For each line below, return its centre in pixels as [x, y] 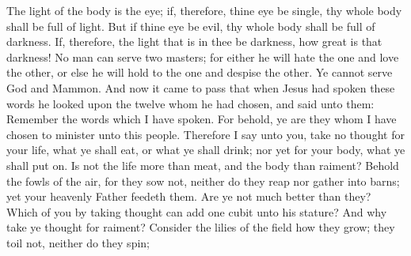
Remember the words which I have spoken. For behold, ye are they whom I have [202, 119]
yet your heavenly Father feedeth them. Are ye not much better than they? [189, 196]
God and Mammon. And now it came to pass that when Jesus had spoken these [201, 87]
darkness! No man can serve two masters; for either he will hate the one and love [203, 56]
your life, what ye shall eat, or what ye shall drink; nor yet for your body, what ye [206, 150]
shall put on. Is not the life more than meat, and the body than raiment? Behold [203, 165]
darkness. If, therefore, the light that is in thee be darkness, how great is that [194, 41]
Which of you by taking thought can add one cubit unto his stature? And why [197, 211]
